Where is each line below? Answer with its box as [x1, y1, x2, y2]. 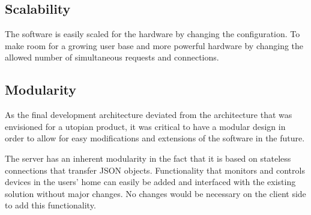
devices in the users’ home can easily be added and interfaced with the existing [5, 175, 296, 188]
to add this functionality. [5, 199, 96, 211]
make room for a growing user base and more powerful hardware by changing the [5, 39, 304, 52]
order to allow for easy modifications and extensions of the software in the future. [5, 132, 305, 144]
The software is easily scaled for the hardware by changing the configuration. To [5, 28, 300, 40]
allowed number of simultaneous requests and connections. [5, 51, 219, 63]
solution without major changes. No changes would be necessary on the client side [5, 187, 306, 199]
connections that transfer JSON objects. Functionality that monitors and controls [5, 163, 305, 176]
